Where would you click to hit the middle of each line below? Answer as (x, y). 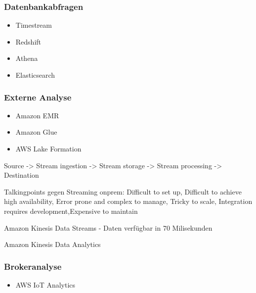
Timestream (34, 25)
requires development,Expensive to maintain (71, 211)
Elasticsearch (35, 75)
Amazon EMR (37, 115)
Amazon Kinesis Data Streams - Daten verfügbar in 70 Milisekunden (108, 227)
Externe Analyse (38, 97)
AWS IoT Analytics (45, 284)
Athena (27, 58)
